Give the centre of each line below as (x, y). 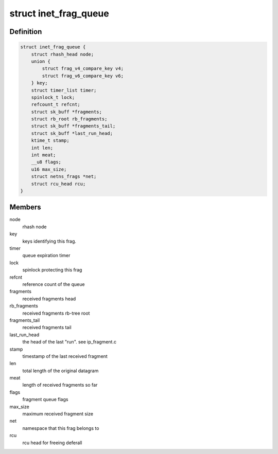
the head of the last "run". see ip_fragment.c (69, 342)
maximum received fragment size (58, 414)
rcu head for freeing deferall (52, 443)
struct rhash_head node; (63, 54)
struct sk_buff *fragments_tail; (73, 126)
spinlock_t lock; (53, 97)
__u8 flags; (46, 162)
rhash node (34, 227)
